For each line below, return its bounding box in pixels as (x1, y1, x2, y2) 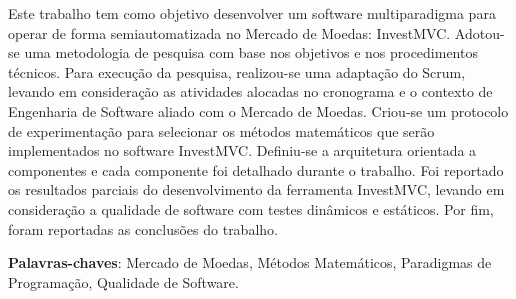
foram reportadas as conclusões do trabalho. (8, 218, 278, 239)
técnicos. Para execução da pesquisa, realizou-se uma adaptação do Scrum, (8, 61, 466, 82)
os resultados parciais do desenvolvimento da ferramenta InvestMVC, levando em (8, 179, 505, 200)
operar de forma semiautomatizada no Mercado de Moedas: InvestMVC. (8, 22, 451, 43)
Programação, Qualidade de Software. (8, 271, 239, 292)
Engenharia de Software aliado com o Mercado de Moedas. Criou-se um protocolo (8, 100, 509, 121)
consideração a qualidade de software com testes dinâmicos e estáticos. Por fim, (8, 198, 494, 219)
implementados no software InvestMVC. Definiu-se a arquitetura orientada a (8, 140, 477, 161)
